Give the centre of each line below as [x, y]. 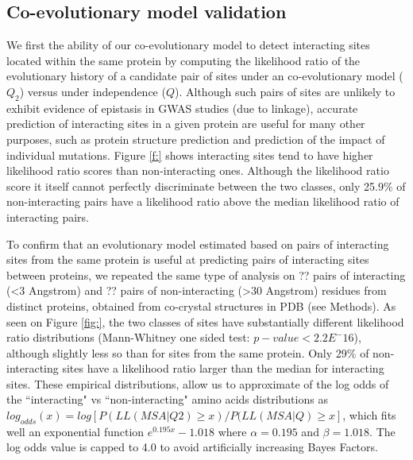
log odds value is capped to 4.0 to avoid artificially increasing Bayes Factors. [192, 447]
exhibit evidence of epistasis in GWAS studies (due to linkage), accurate [182, 108]
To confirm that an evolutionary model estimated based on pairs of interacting [198, 244]
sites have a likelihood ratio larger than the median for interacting [223, 368]
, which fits [369, 415]
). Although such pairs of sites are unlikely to [285, 91]
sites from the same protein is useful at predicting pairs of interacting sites [188, 259]
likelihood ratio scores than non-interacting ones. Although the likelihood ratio [198, 170]
